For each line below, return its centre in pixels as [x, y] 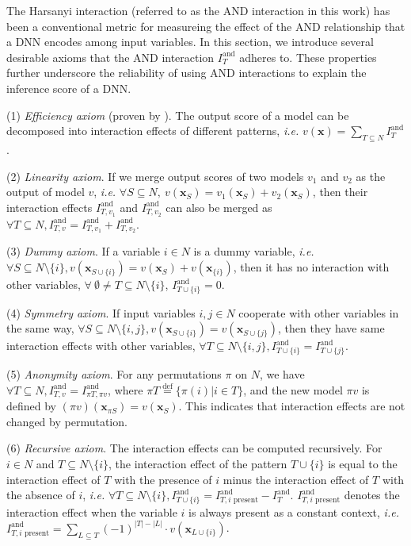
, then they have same [331, 328]
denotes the [372, 495]
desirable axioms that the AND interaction [110, 57]
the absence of [41, 495]
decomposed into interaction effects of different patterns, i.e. [153, 131]
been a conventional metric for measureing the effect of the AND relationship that [206, 26]
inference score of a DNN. [69, 88]
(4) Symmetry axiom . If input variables [101, 312]
